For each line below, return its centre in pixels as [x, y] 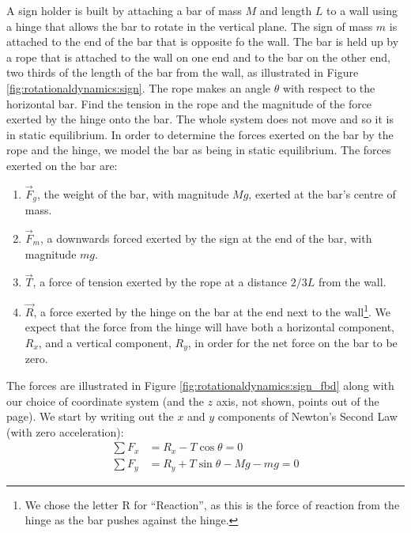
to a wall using [362, 10]
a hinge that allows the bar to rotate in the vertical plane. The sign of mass [190, 26]
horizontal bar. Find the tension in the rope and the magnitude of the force [189, 103]
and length [286, 10]
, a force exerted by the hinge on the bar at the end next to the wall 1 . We [212, 310]
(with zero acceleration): [65, 431]
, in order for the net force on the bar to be [292, 342]
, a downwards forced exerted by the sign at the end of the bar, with [206, 238]
